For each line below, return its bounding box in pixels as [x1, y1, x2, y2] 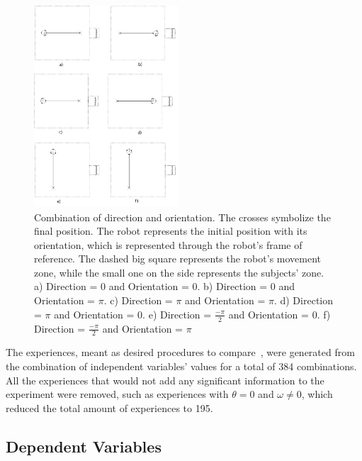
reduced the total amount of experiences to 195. [6, 400, 213, 415]
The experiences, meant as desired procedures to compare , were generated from [6, 345, 355, 360]
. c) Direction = [103, 293, 173, 308]
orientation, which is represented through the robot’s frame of [34, 237, 302, 252]
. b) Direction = [197, 279, 268, 294]
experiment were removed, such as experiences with [6, 387, 229, 401]
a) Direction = [34, 279, 98, 294]
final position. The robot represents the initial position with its [34, 223, 307, 238]
